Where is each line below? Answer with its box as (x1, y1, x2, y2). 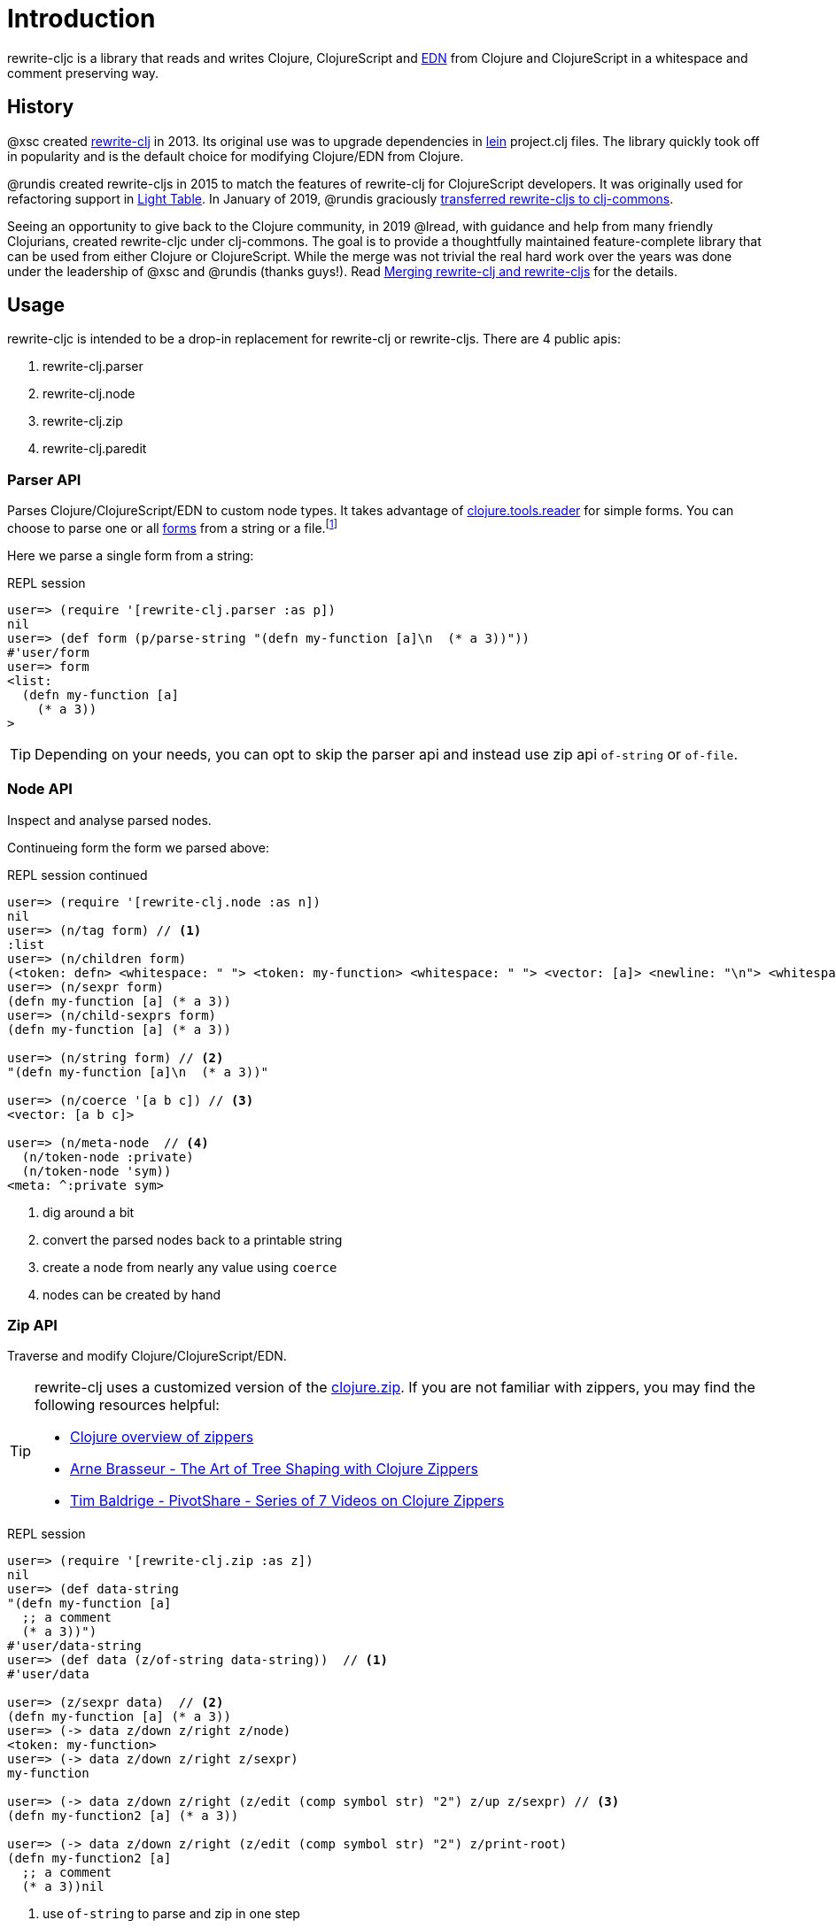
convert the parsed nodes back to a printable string (43, 1231, 343, 1247)
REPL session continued (7, 867, 148, 883)
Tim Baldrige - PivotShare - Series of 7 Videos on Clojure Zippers (70, 1492, 505, 1510)
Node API (7, 780, 73, 798)
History (7, 96, 74, 119)
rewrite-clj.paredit (43, 441, 147, 457)
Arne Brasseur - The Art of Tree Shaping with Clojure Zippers (70, 1460, 478, 1478)
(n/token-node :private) (21, 1149, 194, 1164)
